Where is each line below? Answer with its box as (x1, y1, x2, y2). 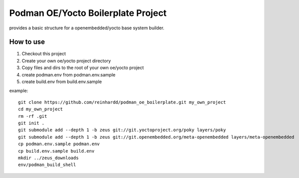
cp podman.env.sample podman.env (18, 141, 100, 147)
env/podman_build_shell (18, 162, 76, 168)
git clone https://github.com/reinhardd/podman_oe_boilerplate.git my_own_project (18, 99, 226, 105)
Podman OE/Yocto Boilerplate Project (9, 7, 167, 18)
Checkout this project (21, 51, 66, 57)
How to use (9, 38, 45, 46)
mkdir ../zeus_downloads (18, 155, 79, 161)
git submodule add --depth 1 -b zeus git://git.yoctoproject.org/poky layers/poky (18, 127, 226, 133)
